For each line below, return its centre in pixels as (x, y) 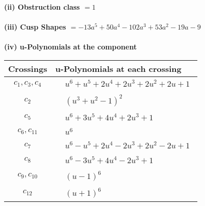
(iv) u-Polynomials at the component (71, 47)
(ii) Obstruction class (42, 7)
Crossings (28, 68)
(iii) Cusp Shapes (35, 27)
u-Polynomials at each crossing (118, 68)
